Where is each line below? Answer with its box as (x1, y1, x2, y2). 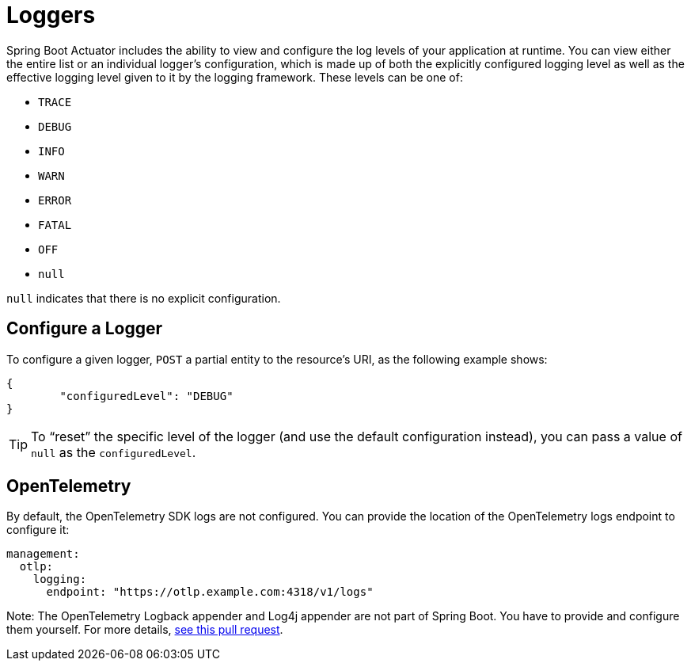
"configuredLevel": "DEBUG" (59, 389, 233, 402)
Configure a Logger (6, 318, 163, 339)
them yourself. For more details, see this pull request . (6, 623, 283, 637)
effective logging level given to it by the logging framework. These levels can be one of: (6, 70, 463, 84)
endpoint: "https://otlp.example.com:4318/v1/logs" (46, 585, 374, 599)
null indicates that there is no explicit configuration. (6, 291, 281, 305)
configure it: (6, 523, 70, 537)
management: (6, 547, 80, 561)
